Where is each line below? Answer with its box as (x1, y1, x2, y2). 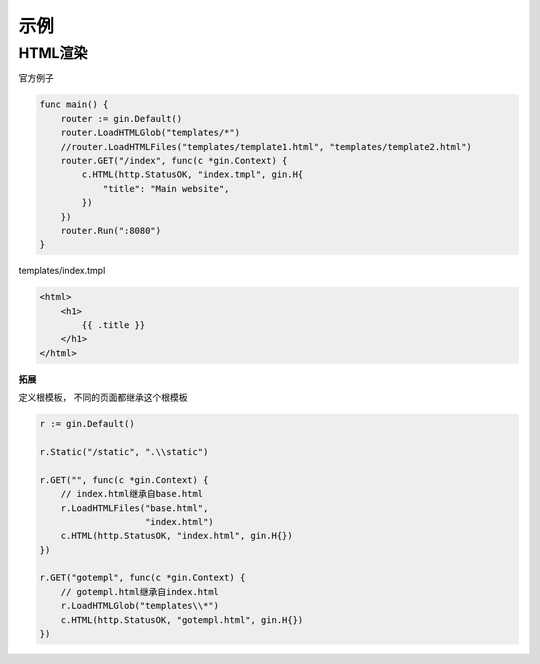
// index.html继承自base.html (60, 488, 204, 500)
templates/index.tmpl (18, 265, 106, 277)
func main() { (39, 99, 109, 110)
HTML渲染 (18, 44, 88, 62)
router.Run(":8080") (60, 225, 162, 236)
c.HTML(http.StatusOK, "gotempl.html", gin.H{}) (60, 614, 304, 625)
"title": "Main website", (102, 183, 230, 194)
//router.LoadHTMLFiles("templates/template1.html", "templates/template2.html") (60, 141, 472, 152)
